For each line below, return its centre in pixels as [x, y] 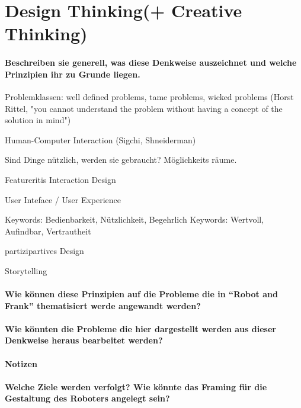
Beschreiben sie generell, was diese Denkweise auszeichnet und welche [151, 62]
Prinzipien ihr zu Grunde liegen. [73, 74]
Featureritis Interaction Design [60, 179]
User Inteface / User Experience [63, 199]
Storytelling [26, 270]
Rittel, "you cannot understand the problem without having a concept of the [144, 108]
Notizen [21, 363]
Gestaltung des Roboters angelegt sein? [87, 398]
